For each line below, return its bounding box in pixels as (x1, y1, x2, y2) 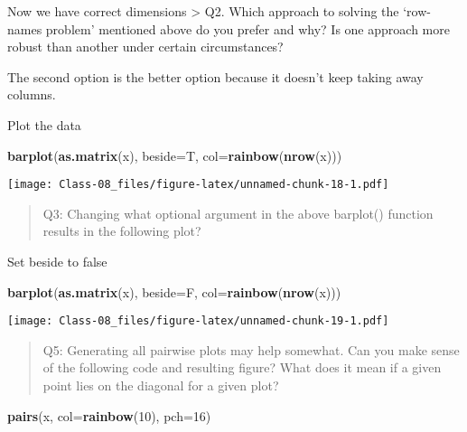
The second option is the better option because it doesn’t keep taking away (7, 67, 424, 86)
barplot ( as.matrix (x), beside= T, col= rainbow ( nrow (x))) (7, 146, 342, 164)
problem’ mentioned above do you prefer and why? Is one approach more (45, 19, 450, 38)
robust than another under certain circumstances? (7, 37, 284, 56)
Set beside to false (7, 252, 107, 270)
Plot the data (7, 115, 81, 134)
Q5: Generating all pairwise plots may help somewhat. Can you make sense (42, 340, 460, 359)
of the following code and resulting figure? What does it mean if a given (42, 358, 442, 377)
